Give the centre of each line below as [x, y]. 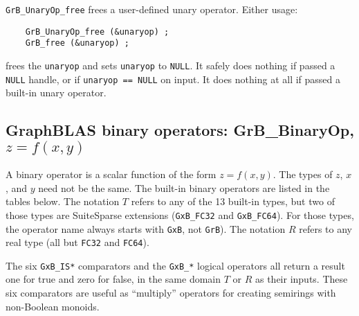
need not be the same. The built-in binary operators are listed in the [184, 187]
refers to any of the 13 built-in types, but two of [233, 201]
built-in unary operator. [56, 93]
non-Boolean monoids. [53, 306]
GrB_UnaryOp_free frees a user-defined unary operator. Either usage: [152, 9]
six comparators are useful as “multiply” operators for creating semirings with [171, 293]
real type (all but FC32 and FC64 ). [77, 242]
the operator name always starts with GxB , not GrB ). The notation [146, 228]
